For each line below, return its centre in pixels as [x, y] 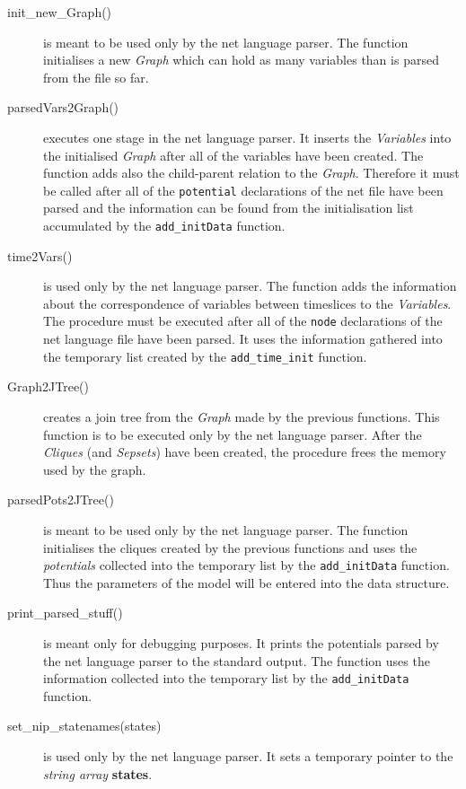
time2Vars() [40, 255]
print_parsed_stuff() [65, 613]
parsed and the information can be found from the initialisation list [229, 208]
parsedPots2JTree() [61, 500]
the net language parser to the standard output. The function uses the [237, 660]
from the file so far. [96, 77]
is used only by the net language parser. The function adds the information [250, 286]
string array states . [98, 773]
